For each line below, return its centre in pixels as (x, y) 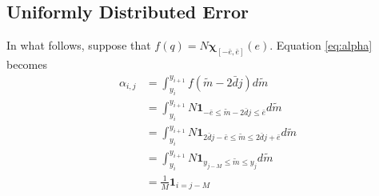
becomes (27, 64)
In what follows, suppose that (79, 45)
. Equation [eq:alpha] (321, 45)
